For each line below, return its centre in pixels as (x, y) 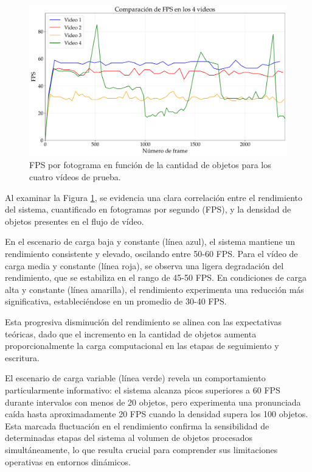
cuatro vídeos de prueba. (75, 177)
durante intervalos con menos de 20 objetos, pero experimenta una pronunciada (153, 402)
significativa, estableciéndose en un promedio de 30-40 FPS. (116, 301)
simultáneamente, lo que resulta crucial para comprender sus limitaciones (141, 449)
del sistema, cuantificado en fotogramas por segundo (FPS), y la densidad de (148, 209)
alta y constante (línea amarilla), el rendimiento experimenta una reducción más (154, 289)
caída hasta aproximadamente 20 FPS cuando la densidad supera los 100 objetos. (157, 414)
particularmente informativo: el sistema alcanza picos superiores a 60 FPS (143, 389)
